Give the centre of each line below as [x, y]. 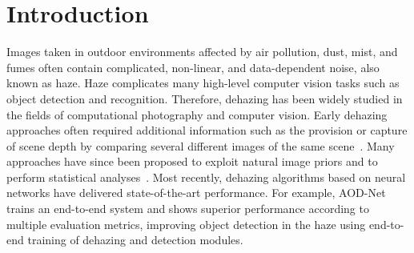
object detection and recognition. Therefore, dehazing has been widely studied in [205, 98]
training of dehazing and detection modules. [135, 240]
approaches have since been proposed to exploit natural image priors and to [192, 161]
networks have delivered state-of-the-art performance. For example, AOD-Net [196, 193]
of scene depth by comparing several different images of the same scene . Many [201, 145]
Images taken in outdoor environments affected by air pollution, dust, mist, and [202, 52]
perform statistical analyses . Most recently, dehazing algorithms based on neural [206, 177]
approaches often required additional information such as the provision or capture [207, 130]
